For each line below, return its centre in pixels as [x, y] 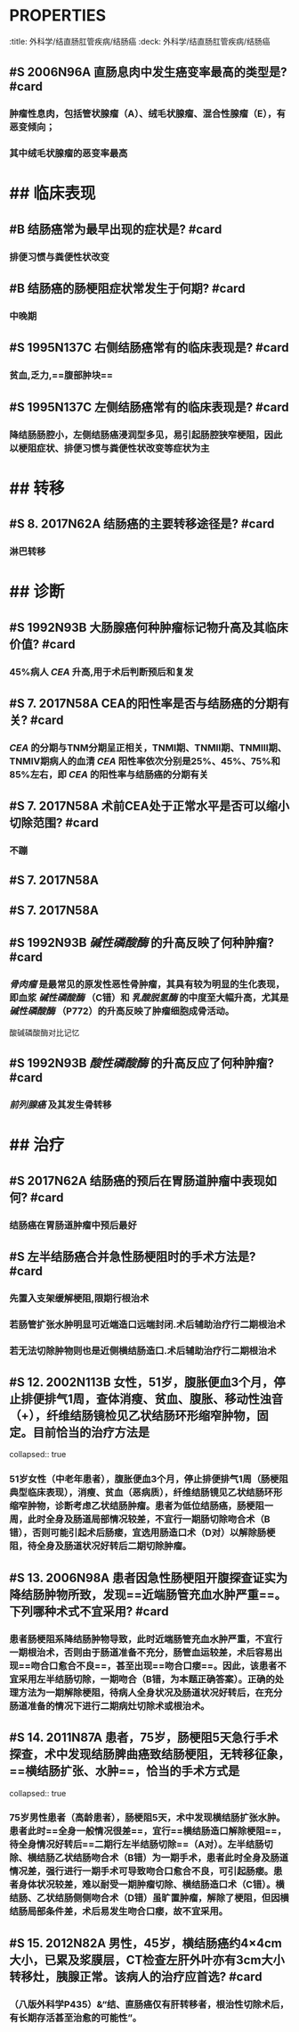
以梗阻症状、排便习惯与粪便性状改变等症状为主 [109, 448]
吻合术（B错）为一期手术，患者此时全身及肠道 [190, 1858]
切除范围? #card [54, 823]
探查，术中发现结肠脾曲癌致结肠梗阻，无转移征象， [149, 1754]
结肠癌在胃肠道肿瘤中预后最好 [73, 1225]
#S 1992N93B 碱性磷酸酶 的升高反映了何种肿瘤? [141, 943]
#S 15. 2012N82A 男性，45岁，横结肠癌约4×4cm [145, 1943]
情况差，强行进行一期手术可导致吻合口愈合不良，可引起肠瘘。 [141, 1871]
